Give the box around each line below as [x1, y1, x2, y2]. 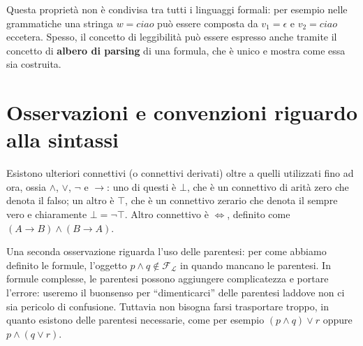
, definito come [227, 207, 290, 222]
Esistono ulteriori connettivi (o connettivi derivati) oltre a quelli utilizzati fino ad [6, 166, 354, 180]
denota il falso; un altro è [6, 193, 114, 208]
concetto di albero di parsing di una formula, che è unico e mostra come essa [6, 43, 346, 57]
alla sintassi [6, 125, 119, 154]
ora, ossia [6, 179, 46, 194]
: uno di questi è [107, 179, 177, 194]
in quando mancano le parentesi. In [179, 257, 331, 272]
